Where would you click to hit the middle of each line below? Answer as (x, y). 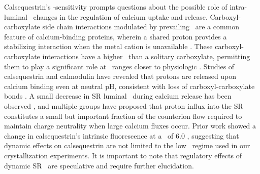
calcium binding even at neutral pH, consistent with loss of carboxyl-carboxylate (129, 86)
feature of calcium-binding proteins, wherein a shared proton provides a (116, 36)
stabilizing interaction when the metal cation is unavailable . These (108, 46)
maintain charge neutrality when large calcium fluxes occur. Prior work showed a (130, 126)
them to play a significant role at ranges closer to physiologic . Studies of (119, 66)
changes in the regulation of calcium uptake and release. (120, 16)
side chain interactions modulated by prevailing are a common (141, 27)
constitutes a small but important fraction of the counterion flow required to (123, 116)
